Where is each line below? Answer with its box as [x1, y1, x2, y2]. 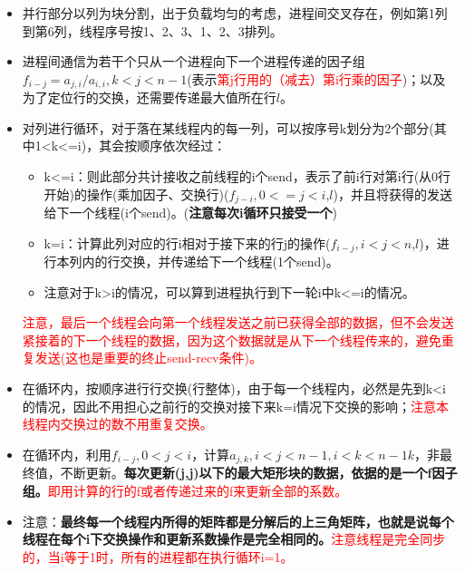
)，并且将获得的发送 [333, 184, 452, 203]
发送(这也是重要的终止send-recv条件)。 [34, 348, 262, 367]
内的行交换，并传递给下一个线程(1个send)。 [82, 252, 339, 271]
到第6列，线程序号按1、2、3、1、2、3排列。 [22, 21, 283, 40]
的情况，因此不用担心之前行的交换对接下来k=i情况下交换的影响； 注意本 [22, 396, 449, 415]
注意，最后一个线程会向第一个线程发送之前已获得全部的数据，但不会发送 [22, 313, 454, 332]
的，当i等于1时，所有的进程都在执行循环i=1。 [22, 547, 294, 566]
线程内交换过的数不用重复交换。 [22, 414, 213, 433]
